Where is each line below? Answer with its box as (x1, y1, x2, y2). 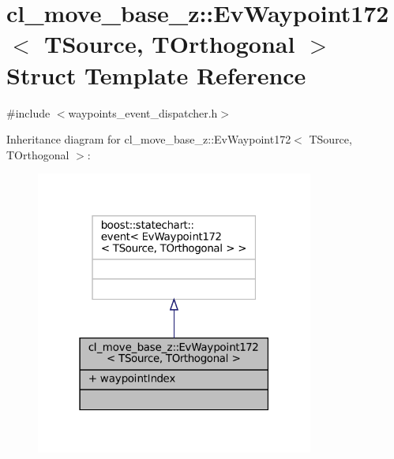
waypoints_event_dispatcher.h (68, 104, 218, 121)
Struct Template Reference (6, 58, 306, 91)
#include (6, 104, 51, 121)
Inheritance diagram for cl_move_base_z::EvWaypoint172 (6, 131, 291, 147)
